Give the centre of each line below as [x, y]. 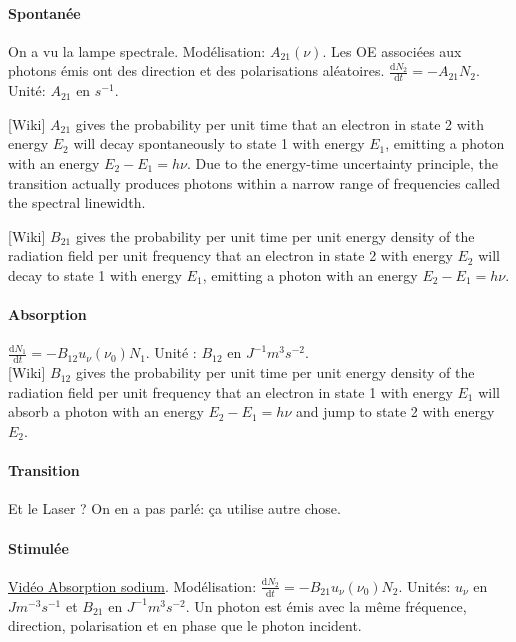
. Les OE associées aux [392, 50]
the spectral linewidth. [77, 202]
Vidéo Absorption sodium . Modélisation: [132, 585]
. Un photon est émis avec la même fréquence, [326, 605]
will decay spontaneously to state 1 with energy [219, 143]
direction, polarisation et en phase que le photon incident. [185, 625]
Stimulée [38, 547]
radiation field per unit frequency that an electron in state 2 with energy [230, 255]
